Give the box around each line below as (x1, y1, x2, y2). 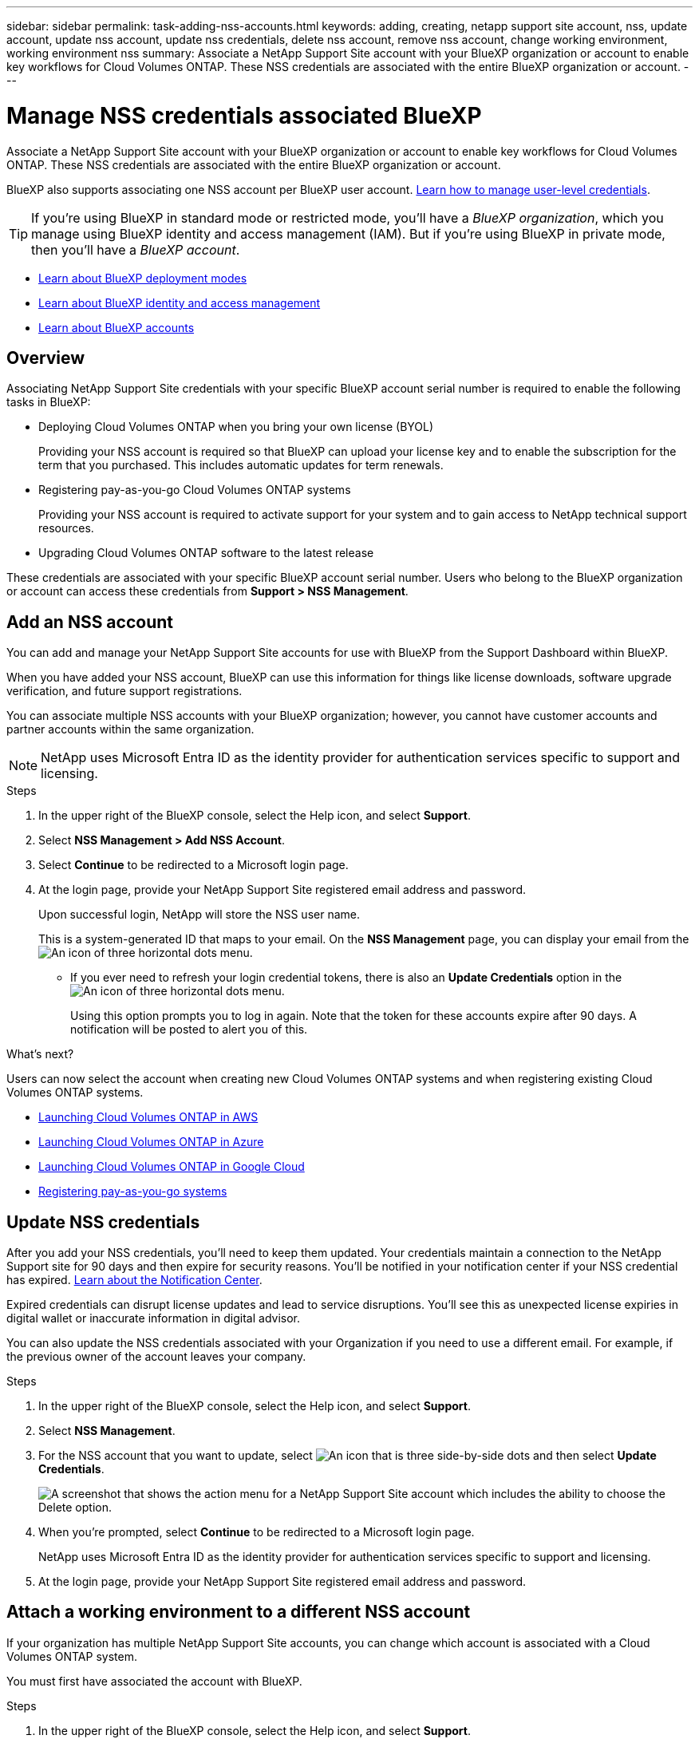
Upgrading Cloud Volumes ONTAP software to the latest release (38, 546, 374, 560)
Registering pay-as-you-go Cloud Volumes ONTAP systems (38, 483, 351, 497)
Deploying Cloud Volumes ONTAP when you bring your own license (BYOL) (38, 420, 434, 434)
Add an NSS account (6, 611, 173, 632)
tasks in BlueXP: (6, 395, 91, 409)
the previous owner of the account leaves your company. (6, 1350, 306, 1364)
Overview (6, 347, 85, 368)
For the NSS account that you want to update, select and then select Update (38, 1449, 657, 1463)
